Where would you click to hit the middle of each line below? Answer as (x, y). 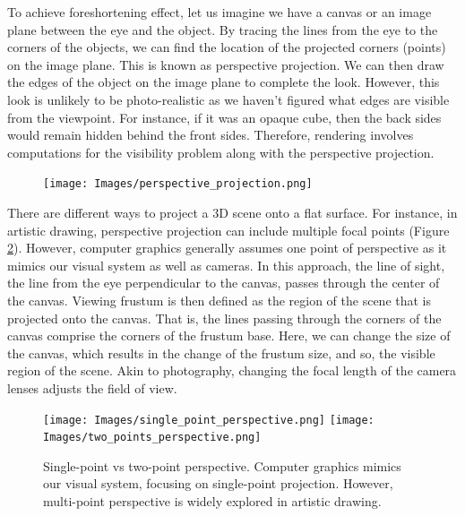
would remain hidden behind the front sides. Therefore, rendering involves (211, 135)
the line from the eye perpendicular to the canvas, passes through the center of (224, 283)
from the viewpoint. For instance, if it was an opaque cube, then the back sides (224, 117)
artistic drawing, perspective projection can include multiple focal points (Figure (228, 230)
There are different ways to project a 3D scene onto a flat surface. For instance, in (232, 212)
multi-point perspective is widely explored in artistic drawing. (212, 501)
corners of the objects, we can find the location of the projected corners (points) (227, 47)
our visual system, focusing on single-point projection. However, (218, 483)
